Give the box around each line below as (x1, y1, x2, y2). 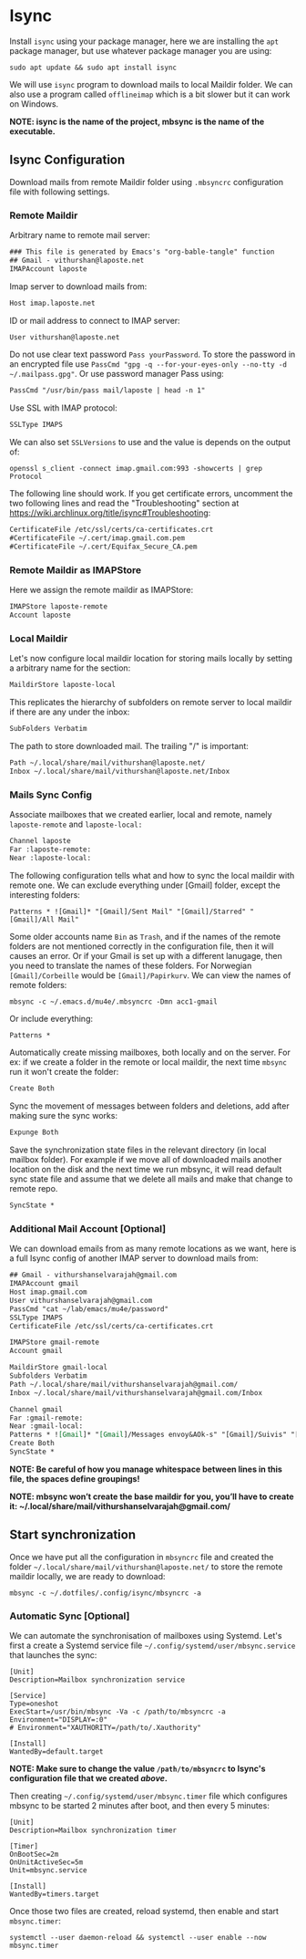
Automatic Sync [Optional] (9, 1610, 130, 1622)
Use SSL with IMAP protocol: (9, 402, 117, 413)
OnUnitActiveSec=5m (9, 1858, 84, 1867)
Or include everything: (9, 1013, 94, 1024)
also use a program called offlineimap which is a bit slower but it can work (9, 89, 291, 99)
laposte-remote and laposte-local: (9, 818, 143, 829)
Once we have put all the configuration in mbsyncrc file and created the (9, 1551, 274, 1562)
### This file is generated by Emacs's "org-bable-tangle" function (9, 247, 275, 256)
